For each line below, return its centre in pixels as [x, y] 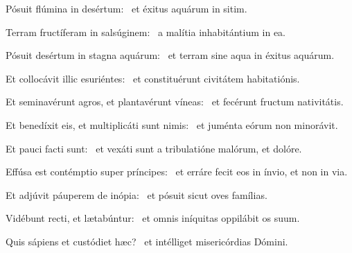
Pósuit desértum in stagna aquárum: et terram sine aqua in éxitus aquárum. [170, 55]
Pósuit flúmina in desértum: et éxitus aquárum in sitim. [126, 8]
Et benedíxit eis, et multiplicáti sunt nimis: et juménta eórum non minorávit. [172, 124]
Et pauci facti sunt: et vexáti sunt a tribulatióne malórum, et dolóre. [154, 148]
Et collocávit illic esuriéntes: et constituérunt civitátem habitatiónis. [153, 78]
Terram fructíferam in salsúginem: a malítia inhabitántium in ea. [146, 32]
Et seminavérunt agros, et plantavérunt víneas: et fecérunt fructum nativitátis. [175, 102]
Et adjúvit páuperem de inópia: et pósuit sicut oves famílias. [137, 194]
